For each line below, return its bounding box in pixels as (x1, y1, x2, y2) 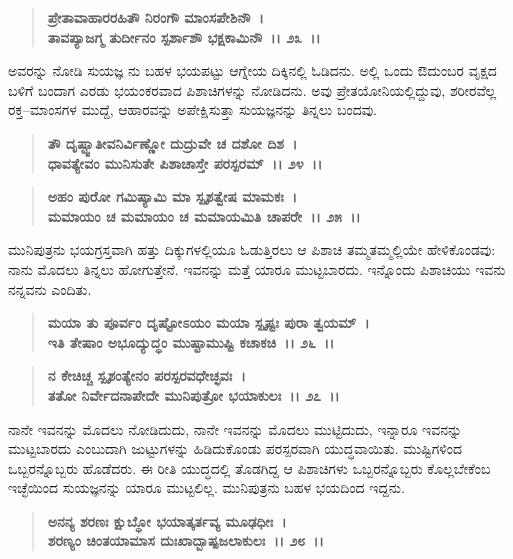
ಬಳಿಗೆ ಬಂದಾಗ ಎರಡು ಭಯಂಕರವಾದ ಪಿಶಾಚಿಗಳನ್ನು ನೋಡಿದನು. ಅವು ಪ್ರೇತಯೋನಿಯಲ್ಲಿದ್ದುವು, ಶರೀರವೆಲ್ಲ (8, 79, 497, 100)
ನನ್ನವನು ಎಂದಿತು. (8, 278, 92, 299)
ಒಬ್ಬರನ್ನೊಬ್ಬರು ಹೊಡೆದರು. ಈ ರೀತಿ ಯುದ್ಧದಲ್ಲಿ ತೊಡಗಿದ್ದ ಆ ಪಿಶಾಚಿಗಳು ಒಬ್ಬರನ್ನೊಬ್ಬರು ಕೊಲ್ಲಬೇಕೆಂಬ (8, 457, 491, 478)
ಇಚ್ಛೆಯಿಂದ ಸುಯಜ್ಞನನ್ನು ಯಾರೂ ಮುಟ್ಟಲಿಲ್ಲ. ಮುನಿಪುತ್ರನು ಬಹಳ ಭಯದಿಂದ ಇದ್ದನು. (8, 477, 405, 498)
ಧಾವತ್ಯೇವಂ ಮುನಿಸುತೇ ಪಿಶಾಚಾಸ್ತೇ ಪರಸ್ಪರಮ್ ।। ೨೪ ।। (47, 152, 323, 173)
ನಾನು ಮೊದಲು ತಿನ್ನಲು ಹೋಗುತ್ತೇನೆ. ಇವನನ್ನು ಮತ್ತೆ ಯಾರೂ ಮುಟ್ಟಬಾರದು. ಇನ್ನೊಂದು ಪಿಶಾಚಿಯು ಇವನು (8, 258, 506, 279)
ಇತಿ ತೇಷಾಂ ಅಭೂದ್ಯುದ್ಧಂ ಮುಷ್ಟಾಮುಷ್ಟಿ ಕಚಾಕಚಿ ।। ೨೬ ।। (47, 331, 335, 352)
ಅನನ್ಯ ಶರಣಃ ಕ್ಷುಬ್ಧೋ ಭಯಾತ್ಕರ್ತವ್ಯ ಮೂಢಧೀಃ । (47, 510, 287, 531)
